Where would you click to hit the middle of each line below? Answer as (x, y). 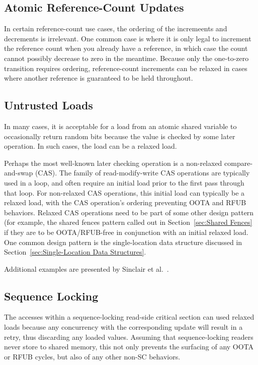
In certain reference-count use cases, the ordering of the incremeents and (116, 28)
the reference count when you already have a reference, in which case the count (126, 48)
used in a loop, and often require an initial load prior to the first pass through (124, 182)
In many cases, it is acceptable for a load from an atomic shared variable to (120, 126)
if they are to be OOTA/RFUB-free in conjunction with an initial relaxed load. (126, 232)
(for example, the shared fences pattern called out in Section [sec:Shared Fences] (128, 222)
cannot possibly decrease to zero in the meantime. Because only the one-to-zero (126, 58)
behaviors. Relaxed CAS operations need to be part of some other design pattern (129, 212)
